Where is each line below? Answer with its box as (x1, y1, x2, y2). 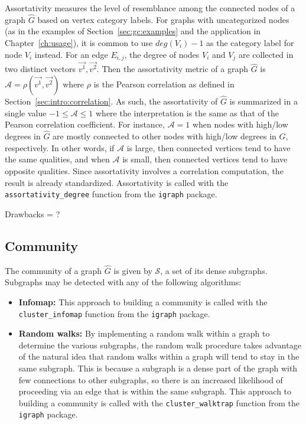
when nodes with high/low (192, 118, 288, 131)
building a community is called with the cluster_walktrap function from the (18, 396, 300, 409)
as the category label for (206, 37, 294, 48)
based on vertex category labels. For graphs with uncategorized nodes (37, 13, 289, 25)
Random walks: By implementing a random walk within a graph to (18, 327, 270, 340)
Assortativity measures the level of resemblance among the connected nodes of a (5, 2, 295, 14)
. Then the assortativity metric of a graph (96, 63, 248, 75)
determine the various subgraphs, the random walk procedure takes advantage (18, 338, 301, 351)
